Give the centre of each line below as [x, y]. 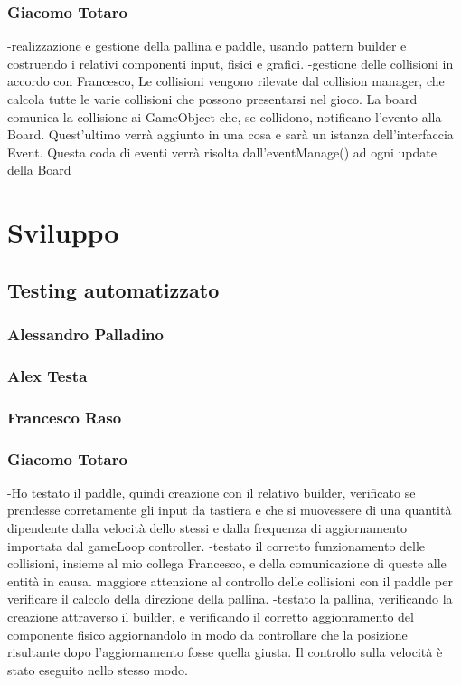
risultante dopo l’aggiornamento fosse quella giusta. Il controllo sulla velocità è [225, 652]
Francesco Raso [65, 417]
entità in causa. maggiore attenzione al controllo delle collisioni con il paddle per [230, 580]
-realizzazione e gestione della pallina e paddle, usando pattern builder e [207, 46]
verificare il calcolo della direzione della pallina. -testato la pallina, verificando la [230, 599]
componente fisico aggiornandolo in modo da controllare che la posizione [207, 634]
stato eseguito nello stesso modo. [98, 669]
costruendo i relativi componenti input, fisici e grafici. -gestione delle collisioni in [230, 63]
